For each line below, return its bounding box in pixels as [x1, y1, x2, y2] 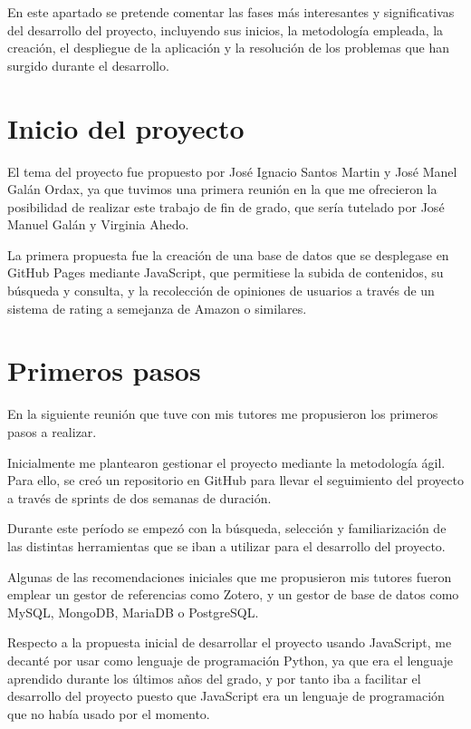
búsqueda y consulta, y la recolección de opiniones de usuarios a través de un [7, 281, 435, 300]
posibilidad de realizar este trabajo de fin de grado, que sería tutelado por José [7, 197, 445, 216]
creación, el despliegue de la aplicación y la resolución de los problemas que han [7, 38, 450, 57]
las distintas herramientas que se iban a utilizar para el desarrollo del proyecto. [7, 536, 446, 555]
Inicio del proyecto [7, 109, 245, 146]
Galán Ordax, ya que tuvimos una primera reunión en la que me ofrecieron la [7, 180, 437, 199]
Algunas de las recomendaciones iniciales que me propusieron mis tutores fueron [7, 567, 452, 586]
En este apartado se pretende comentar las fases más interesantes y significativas [7, 3, 455, 21]
